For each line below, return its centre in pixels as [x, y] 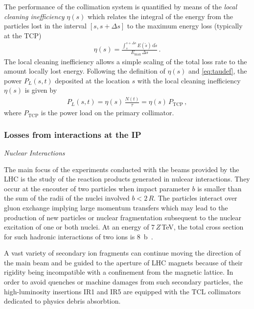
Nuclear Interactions [35, 152]
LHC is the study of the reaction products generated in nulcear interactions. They [127, 179]
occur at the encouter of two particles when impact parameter [97, 188]
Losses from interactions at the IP [73, 134]
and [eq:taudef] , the [218, 71]
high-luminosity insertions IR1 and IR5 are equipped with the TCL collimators [123, 291]
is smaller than [219, 188]
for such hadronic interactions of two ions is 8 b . [79, 236]
